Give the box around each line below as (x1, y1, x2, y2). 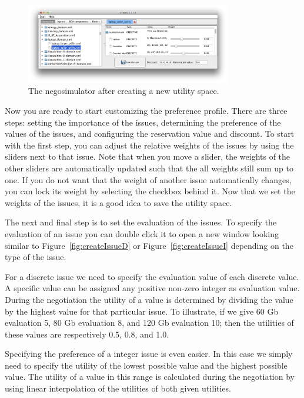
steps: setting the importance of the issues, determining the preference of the (5, 116, 281, 128)
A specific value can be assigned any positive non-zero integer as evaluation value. (5, 282, 300, 294)
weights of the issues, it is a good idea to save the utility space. (5, 196, 232, 208)
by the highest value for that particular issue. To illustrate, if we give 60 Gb (5, 305, 279, 317)
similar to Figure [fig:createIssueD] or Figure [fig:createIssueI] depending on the (5, 239, 293, 251)
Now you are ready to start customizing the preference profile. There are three (5, 104, 288, 116)
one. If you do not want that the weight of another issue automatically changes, (5, 173, 292, 185)
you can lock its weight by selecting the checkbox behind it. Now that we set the (5, 185, 295, 197)
